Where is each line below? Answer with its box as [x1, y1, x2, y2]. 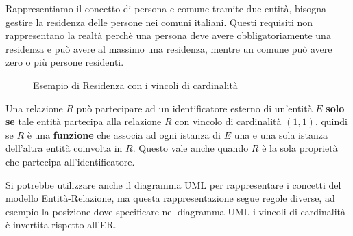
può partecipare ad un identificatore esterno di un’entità [76, 101, 313, 115]
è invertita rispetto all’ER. [5, 218, 117, 232]
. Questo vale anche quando [132, 141, 249, 155]
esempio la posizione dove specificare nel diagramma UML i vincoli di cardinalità [5, 204, 345, 218]
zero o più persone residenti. [5, 55, 124, 69]
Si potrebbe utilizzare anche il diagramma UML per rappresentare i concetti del [5, 177, 341, 192]
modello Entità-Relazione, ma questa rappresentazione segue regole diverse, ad [5, 191, 335, 205]
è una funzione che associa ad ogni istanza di [27, 127, 221, 142]
